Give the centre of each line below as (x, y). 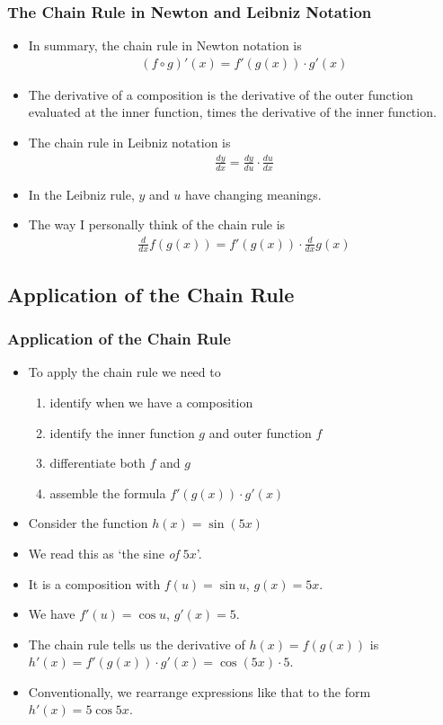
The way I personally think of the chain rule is (157, 224)
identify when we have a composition (151, 402)
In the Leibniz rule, (81, 194)
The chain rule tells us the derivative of (137, 644)
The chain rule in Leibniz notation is (129, 143)
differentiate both (97, 463)
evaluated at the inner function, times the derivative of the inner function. (232, 112)
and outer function (260, 432)
